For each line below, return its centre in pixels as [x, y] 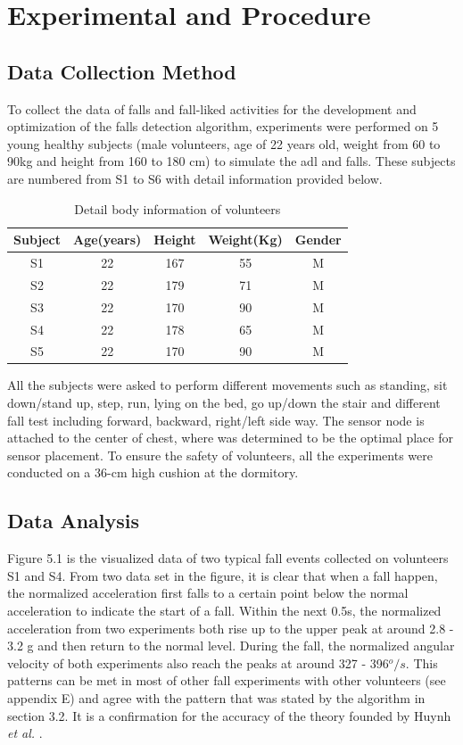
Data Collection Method [122, 71]
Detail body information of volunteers [178, 208]
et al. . [25, 733]
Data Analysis [74, 521]
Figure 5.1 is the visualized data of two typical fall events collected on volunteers [228, 558]
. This [422, 662]
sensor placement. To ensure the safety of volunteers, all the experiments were [220, 455]
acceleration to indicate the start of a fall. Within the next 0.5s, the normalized [224, 610]
